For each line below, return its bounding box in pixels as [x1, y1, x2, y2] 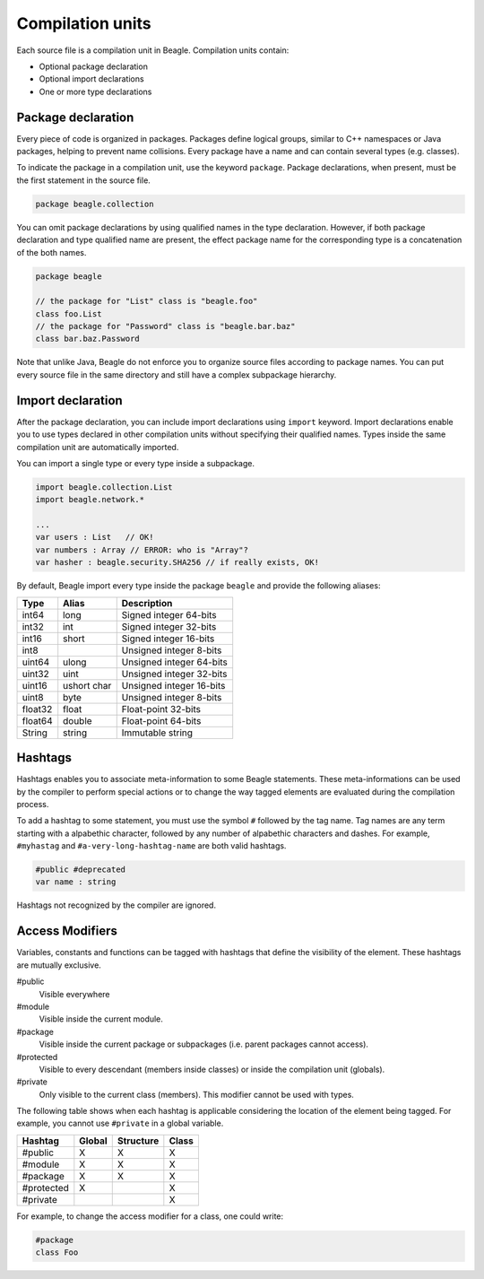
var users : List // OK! [35, 532, 154, 543]
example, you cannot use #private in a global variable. [16, 1118, 224, 1129]
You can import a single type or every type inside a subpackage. [16, 457, 255, 468]
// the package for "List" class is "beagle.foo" [35, 296, 258, 307]
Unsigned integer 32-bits [121, 667, 228, 680]
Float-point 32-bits [121, 702, 202, 715]
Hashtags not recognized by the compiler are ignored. [16, 900, 217, 910]
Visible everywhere [39, 988, 110, 999]
